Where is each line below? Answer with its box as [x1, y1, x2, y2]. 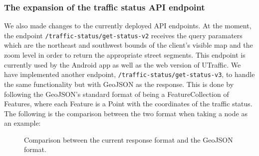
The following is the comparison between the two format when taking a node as [4, 108, 248, 118]
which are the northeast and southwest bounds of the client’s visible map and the [4, 40, 253, 50]
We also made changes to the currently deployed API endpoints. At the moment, [4, 20, 252, 31]
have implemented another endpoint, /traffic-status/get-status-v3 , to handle [4, 69, 255, 79]
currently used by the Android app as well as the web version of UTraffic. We [4, 59, 241, 70]
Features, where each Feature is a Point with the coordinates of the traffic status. [4, 98, 253, 109]
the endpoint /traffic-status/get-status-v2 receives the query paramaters [4, 30, 243, 40]
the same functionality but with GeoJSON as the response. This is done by [4, 78, 234, 89]
